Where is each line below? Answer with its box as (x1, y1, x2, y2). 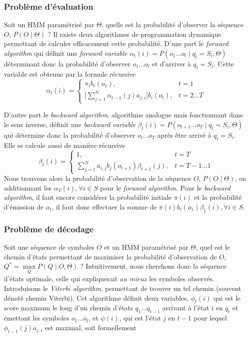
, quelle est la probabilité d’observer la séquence (101, 19, 244, 30)
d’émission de (4, 201, 44, 211)
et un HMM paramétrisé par (104, 241, 188, 252)
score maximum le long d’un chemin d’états (4, 303, 133, 313)
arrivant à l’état (162, 303, 209, 313)
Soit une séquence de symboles (4, 241, 94, 252)
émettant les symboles (4, 313, 69, 323)
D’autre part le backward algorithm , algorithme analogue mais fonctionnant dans (4, 110, 243, 120)
